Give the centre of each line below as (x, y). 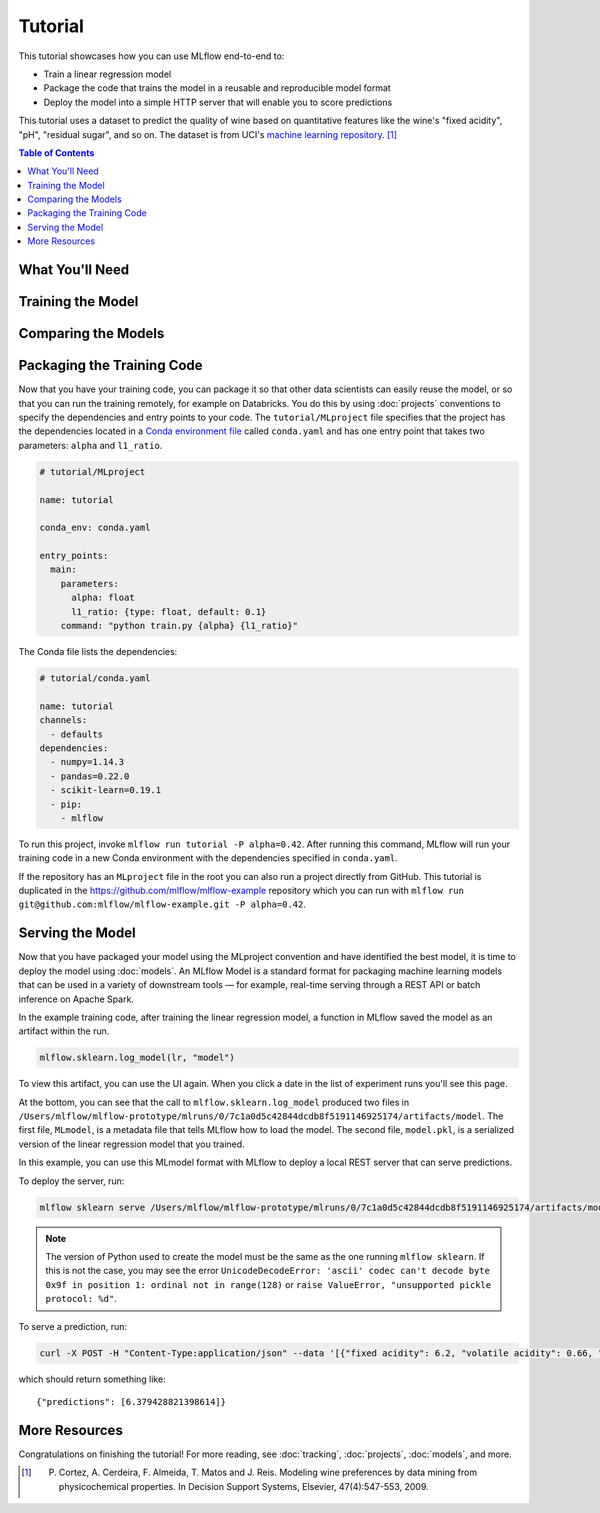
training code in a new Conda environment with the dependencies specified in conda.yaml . (208, 858)
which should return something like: (92, 1379)
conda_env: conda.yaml (95, 528)
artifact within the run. (64, 1031)
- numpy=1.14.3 (87, 762)
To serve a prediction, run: (73, 1326)
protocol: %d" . (81, 1299)
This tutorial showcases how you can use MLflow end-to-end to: (151, 56)
